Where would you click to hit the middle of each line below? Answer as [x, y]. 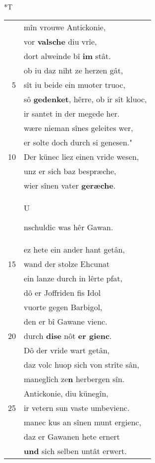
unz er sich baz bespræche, [70, 171]
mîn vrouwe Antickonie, [65, 27]
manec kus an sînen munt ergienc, [83, 422]
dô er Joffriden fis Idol [62, 292]
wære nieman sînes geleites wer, [78, 128]
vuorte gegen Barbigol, [63, 307]
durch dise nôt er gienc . [68, 335]
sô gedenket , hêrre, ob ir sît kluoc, [85, 99]
